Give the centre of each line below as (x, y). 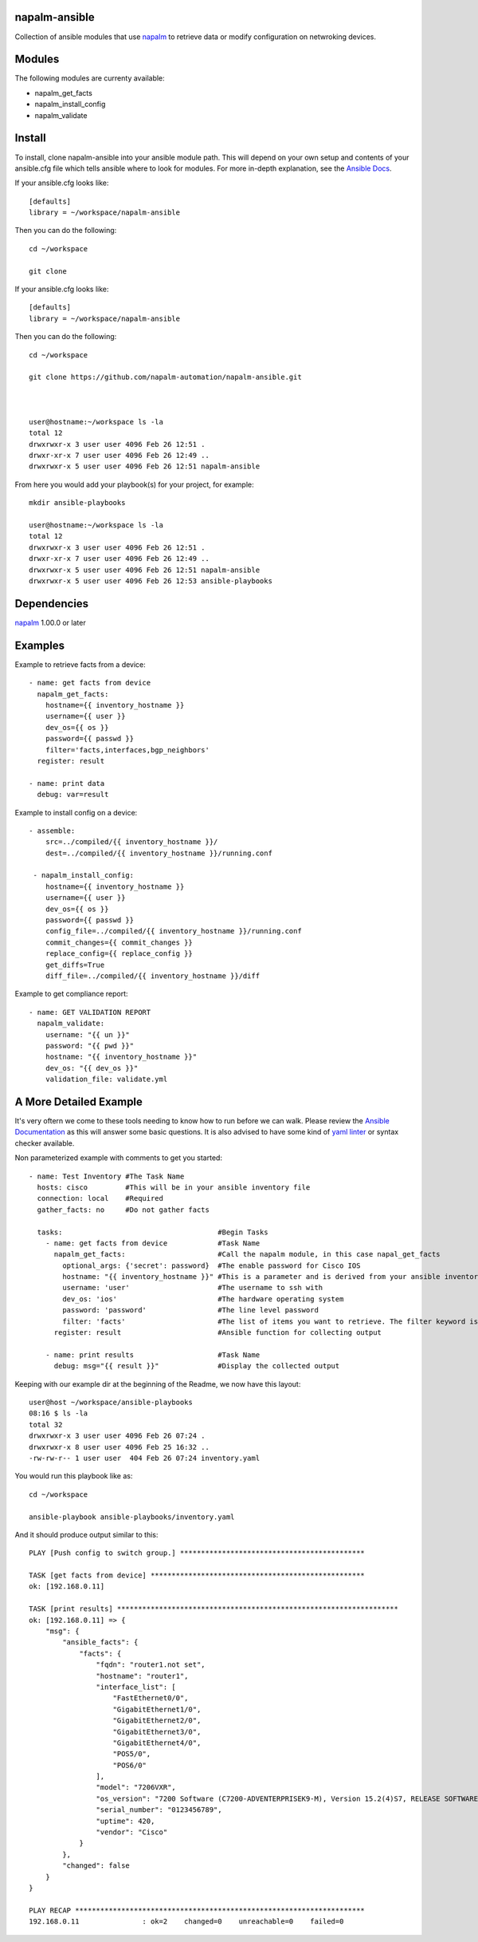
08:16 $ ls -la (59, 1413)
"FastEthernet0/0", (151, 1698)
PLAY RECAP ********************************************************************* (197, 1910)
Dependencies (52, 604)
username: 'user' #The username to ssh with (193, 1288)
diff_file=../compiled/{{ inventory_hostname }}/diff (153, 976)
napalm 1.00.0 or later (51, 622)
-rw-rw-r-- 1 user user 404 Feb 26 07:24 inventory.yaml (145, 1458)
